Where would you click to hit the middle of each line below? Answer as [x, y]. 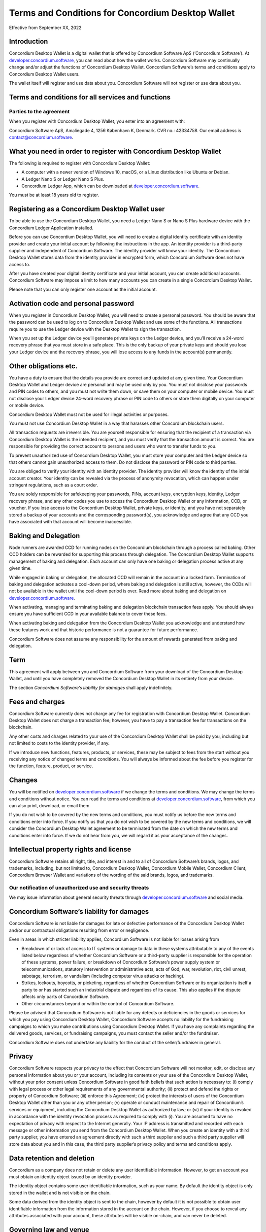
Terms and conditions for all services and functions [90, 97]
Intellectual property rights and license [70, 849]
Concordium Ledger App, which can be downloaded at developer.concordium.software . [110, 186]
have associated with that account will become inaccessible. [71, 522]
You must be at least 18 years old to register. [54, 195]
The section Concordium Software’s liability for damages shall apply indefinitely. [91, 687]
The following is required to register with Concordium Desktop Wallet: [80, 163]
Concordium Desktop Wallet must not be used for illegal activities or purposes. [89, 414]
